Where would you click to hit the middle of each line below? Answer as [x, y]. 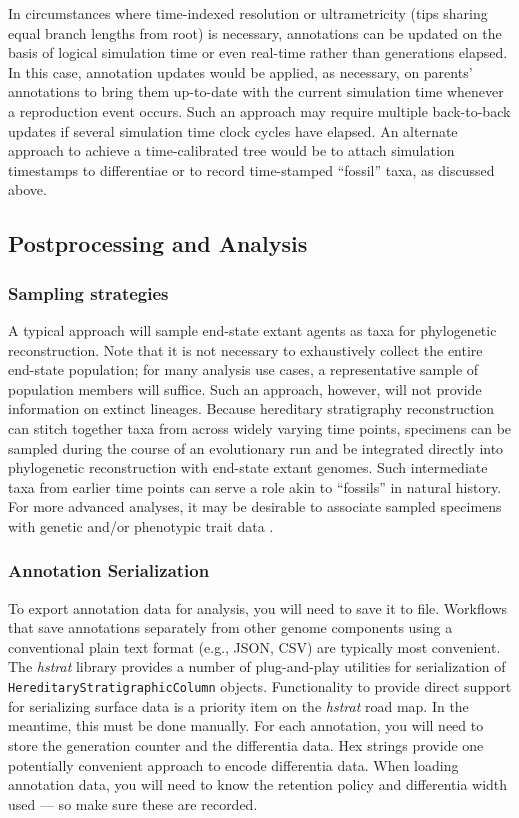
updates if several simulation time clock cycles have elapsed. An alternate [233, 130]
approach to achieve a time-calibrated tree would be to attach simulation [231, 150]
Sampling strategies [88, 292]
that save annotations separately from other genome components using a [230, 627]
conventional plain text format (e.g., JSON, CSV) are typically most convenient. [254, 646]
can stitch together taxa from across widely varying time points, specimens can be [260, 427]
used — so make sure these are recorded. [133, 803]
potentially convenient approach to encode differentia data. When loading [233, 764]
